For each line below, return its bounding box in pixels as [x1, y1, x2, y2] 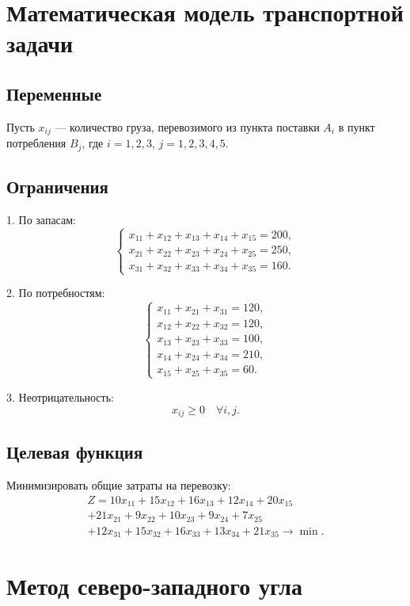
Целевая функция [6, 440, 143, 464]
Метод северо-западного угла [6, 570, 303, 602]
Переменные [6, 81, 102, 105]
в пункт [338, 118, 375, 135]
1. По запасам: [6, 211, 76, 227]
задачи [6, 27, 74, 59]
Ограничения [6, 174, 108, 199]
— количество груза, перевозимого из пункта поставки [55, 118, 320, 135]
